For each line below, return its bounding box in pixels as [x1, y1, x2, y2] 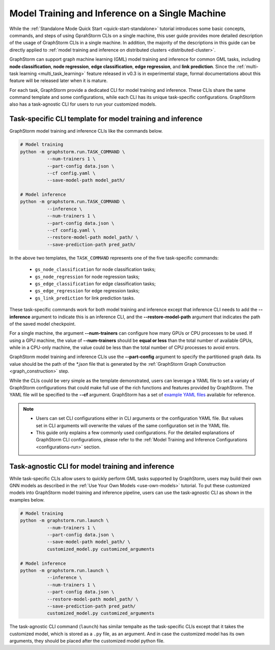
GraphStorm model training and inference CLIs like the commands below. [9, 128, 163, 134]
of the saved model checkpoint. [9, 320, 76, 327]
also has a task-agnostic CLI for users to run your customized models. [9, 101, 157, 107]
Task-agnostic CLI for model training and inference [9, 462, 175, 470]
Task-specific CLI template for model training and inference [9, 115, 203, 123]
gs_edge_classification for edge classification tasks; [35, 281, 156, 287]
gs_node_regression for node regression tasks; [35, 273, 140, 280]
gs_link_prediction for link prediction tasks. [35, 295, 135, 301]
